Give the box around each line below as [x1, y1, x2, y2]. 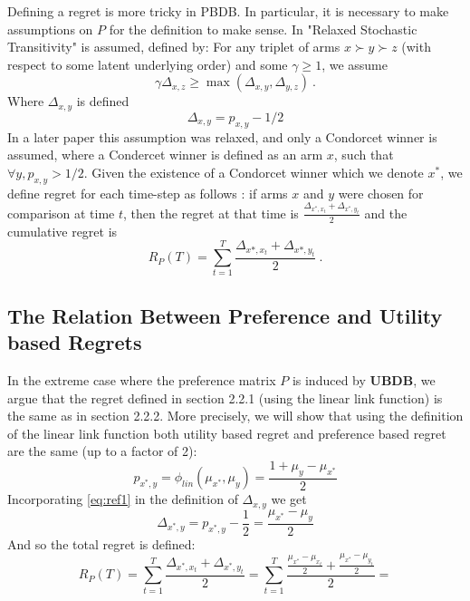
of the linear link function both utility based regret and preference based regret [7, 423, 446, 442]
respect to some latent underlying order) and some [7, 54, 288, 73]
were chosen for [338, 183, 424, 202]
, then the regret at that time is [123, 203, 299, 222]
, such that [333, 145, 394, 164]
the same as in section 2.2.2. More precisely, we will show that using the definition [7, 406, 464, 425]
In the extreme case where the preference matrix [7, 370, 276, 389]
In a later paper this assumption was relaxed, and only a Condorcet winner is [7, 127, 437, 146]
